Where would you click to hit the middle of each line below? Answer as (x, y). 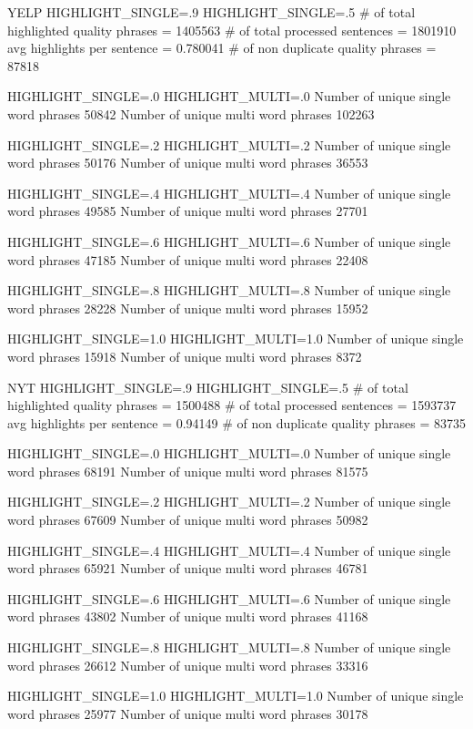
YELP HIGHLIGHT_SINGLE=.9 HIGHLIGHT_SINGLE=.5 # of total (211, 12)
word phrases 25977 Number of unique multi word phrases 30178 (188, 713)
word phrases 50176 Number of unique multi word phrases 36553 (188, 163)
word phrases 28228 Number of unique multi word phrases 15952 (188, 308)
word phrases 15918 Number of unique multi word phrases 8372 (185, 356)
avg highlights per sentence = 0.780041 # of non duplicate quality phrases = (222, 48)
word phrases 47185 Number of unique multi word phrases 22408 (188, 259)
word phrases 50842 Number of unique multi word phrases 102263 (191, 113)
